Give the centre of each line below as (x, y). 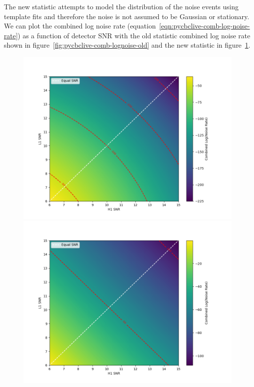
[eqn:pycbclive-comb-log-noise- (204, 26)
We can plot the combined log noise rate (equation (80, 26)
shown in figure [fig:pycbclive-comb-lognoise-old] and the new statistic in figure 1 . (127, 45)
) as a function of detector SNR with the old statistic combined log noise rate (134, 35)
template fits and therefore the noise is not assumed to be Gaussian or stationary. (127, 16)
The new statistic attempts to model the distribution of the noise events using (121, 6)
